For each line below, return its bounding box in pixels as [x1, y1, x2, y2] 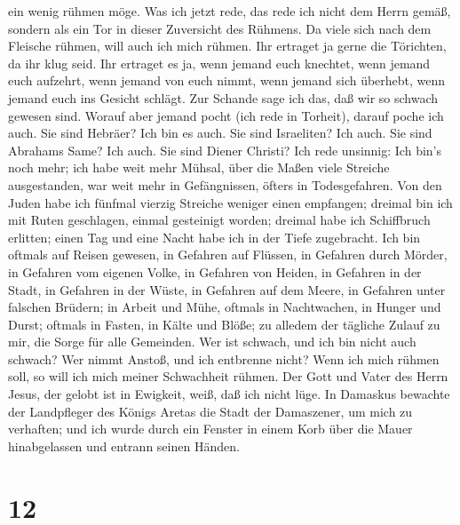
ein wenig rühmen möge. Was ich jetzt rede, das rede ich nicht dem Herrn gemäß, [8, 2, 451, 20]
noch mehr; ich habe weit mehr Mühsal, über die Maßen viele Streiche [8, 158, 390, 177]
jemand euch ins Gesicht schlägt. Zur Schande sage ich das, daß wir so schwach [8, 88, 439, 107]
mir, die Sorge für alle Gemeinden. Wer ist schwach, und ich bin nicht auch [8, 332, 416, 351]
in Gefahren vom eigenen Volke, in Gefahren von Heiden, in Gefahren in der [8, 262, 422, 281]
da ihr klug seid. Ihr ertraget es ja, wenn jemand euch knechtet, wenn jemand [8, 53, 431, 72]
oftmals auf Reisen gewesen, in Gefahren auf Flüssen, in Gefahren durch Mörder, [8, 245, 448, 264]
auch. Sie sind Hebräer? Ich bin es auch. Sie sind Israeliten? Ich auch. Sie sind [8, 123, 432, 142]
